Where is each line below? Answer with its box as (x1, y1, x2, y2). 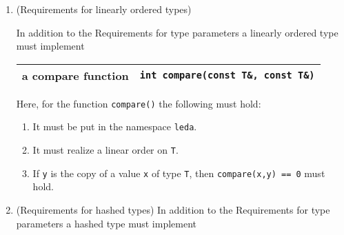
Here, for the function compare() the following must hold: (16, 96, 261, 110)
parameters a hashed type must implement (16, 216, 197, 230)
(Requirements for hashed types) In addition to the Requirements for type (16, 203, 330, 216)
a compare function (21, 67, 129, 83)
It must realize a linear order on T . (32, 143, 179, 157)
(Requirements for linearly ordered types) (16, 2, 192, 16)
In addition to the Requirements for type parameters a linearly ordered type (16, 25, 338, 39)
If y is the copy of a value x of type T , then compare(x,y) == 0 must (32, 165, 325, 180)
